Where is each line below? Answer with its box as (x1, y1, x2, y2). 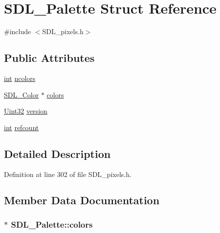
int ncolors (4, 73, 36, 83)
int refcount (4, 122, 39, 132)
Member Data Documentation (4, 193, 160, 208)
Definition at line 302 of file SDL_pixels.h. (4, 169, 132, 179)
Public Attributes (4, 50, 95, 65)
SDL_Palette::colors (11, 218, 93, 230)
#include (4, 26, 31, 37)
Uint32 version (4, 106, 47, 116)
